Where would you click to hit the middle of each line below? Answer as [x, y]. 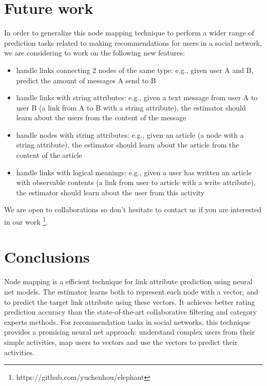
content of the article [49, 155]
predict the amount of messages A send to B [86, 80]
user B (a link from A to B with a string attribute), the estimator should [131, 107]
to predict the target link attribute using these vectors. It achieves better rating [130, 301]
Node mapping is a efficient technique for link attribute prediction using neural [128, 281]
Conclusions [47, 257]
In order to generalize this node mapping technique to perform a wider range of [129, 33]
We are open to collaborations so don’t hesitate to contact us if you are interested [133, 209]
